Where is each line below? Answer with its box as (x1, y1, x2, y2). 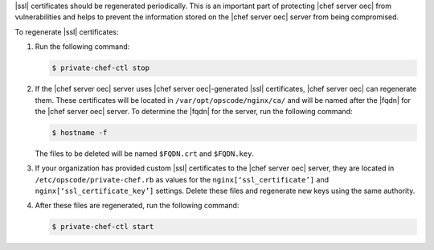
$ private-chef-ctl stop (51, 64, 150, 72)
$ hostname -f (51, 128, 108, 137)
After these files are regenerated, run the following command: (35, 201, 240, 211)
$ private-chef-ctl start (51, 222, 154, 232)
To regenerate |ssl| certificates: (14, 27, 119, 36)
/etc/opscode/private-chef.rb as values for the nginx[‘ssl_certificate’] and (35, 174, 330, 184)
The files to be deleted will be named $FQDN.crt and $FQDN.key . (35, 149, 255, 158)
